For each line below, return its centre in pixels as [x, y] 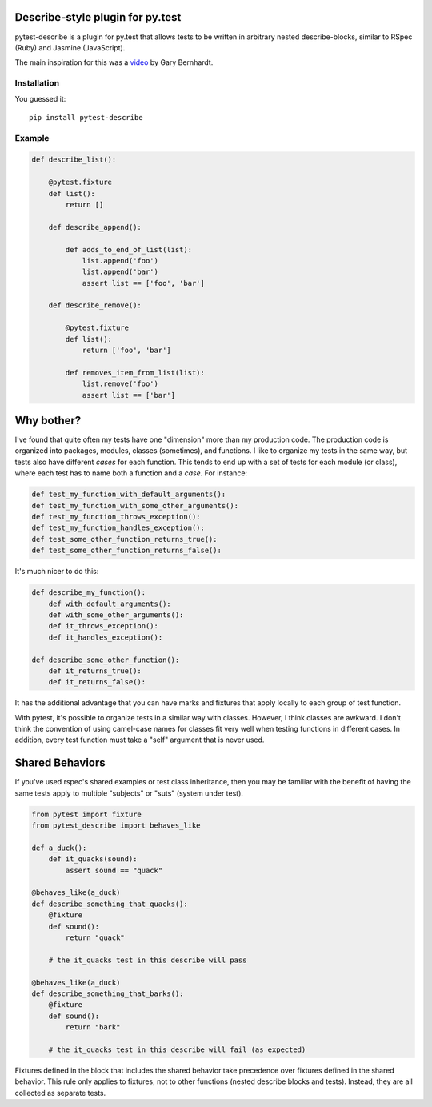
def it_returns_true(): [95, 671]
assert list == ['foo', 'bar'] [144, 283]
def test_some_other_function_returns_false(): [126, 551]
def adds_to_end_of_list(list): [128, 249]
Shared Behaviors [60, 763]
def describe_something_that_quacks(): [110, 904]
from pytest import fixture [86, 814]
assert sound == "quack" [114, 870]
